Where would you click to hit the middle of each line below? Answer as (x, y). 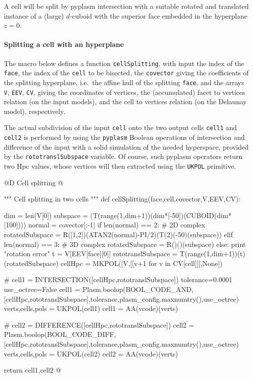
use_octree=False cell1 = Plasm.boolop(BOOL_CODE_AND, (99, 289)
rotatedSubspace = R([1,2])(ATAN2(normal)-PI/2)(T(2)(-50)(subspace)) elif (118, 234)
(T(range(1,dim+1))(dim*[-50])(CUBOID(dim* (161, 215)
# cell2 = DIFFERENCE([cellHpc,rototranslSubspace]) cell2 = (99, 324)
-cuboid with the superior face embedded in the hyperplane (159, 15)
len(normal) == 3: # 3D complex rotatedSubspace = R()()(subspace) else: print (125, 244)
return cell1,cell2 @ (33, 370)
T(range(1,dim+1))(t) (213, 254)
